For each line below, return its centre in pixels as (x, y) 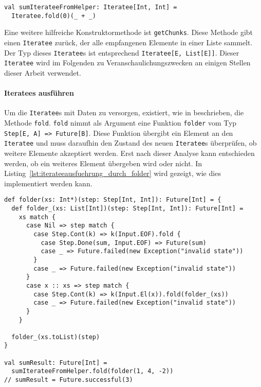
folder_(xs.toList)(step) (56, 337)
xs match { (37, 217)
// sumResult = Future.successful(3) (69, 380)
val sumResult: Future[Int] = (56, 363)
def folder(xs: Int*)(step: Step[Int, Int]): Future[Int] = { (113, 200)
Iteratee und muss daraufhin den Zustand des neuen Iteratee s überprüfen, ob (130, 143)
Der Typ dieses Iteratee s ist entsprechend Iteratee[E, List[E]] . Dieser (122, 52)
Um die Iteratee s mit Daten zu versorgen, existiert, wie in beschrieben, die (124, 112)
